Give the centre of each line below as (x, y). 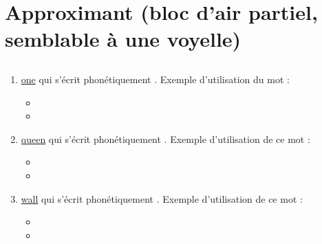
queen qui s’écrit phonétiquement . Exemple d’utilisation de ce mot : (165, 138)
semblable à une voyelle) (123, 39)
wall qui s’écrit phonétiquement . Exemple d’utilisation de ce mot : (162, 198)
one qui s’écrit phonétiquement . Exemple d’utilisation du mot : (155, 79)
